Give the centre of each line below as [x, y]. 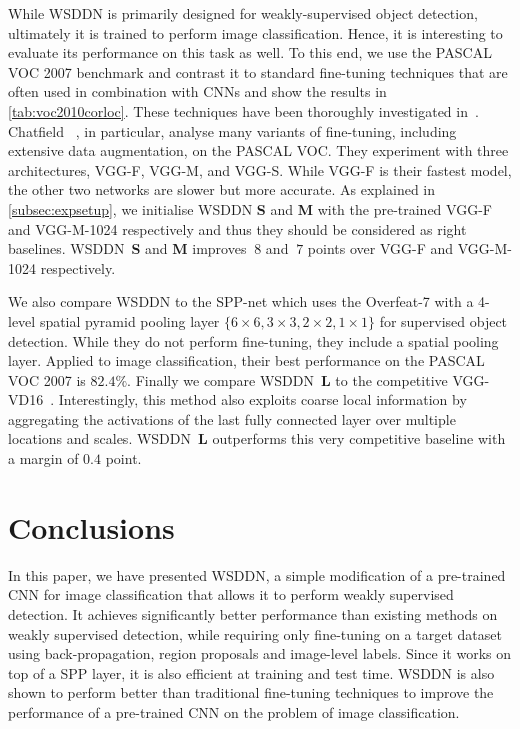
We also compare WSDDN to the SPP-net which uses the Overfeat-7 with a [241, 301]
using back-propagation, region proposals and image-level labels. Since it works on [260, 653]
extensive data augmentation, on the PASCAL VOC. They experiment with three [258, 150]
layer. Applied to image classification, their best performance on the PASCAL [246, 360]
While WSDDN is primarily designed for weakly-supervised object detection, [243, 13]
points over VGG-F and [380, 248]
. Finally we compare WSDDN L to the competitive [287, 379]
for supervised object [443, 320]
